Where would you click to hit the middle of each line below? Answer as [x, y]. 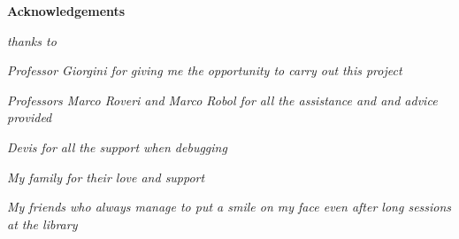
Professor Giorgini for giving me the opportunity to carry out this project [205, 70]
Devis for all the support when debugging [117, 146]
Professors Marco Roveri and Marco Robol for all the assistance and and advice [222, 100]
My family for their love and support [106, 177]
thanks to [32, 40]
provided [30, 117]
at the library [42, 224]
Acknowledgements [66, 11]
